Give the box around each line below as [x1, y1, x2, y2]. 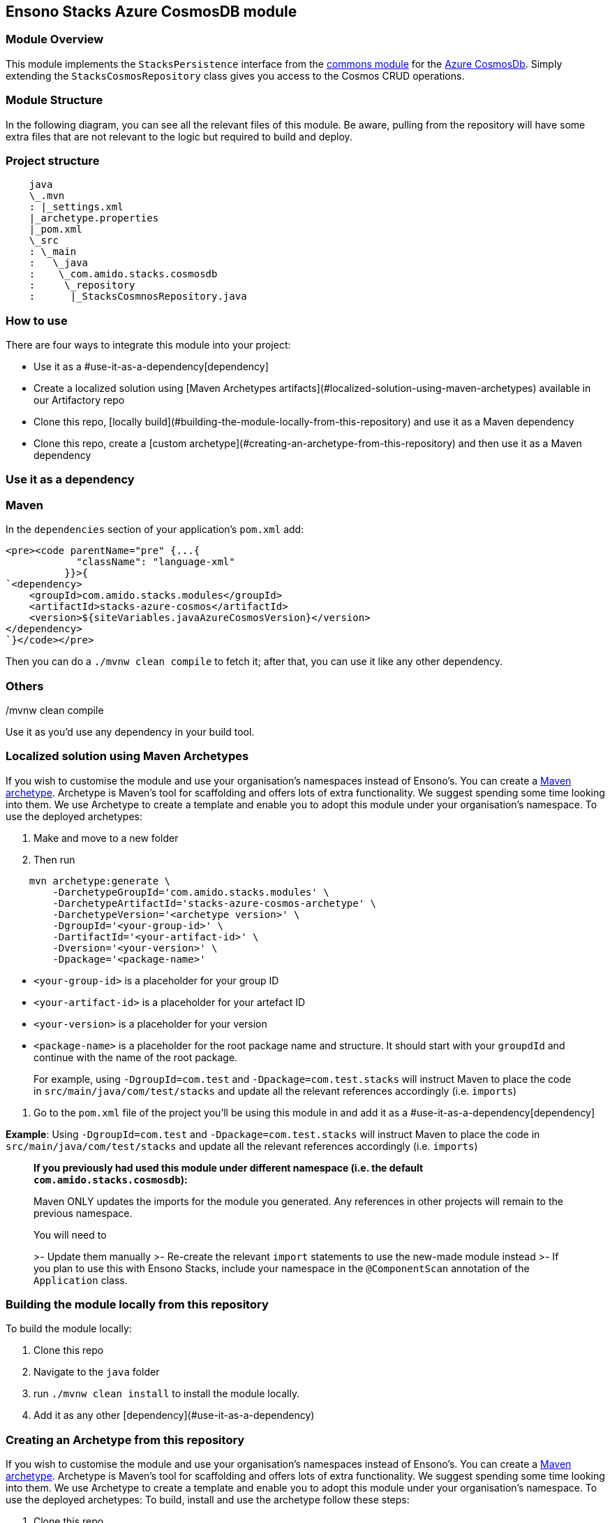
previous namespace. [34, 1207, 133, 1219]
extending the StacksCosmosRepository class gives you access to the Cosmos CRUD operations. [6, 69, 465, 82]
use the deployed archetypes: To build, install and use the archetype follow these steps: [6, 1494, 410, 1506]
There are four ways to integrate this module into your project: [6, 339, 291, 351]
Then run [34, 853, 75, 866]
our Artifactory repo [34, 394, 125, 407]
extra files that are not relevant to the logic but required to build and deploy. [6, 130, 352, 143]
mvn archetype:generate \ [29, 875, 171, 887]
